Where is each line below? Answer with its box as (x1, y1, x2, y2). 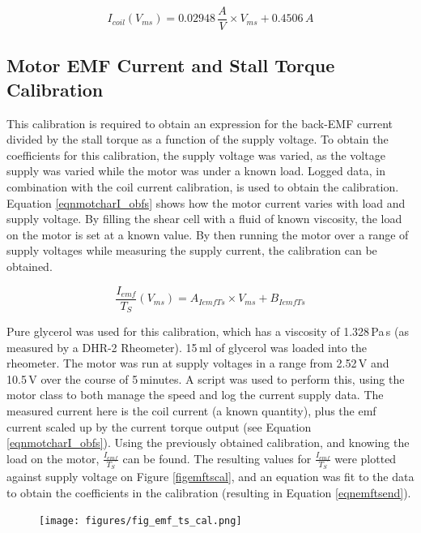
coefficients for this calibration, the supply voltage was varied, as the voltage (6, 146, 385, 163)
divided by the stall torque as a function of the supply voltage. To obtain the (6, 131, 389, 148)
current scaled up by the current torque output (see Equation (6, 418, 312, 435)
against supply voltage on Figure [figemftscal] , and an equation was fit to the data (6, 468, 415, 485)
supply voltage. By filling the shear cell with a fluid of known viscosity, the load (6, 210, 402, 227)
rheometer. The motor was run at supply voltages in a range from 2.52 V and (6, 355, 389, 372)
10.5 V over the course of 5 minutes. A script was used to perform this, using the (6, 370, 405, 387)
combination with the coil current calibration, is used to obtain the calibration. (6, 178, 399, 196)
